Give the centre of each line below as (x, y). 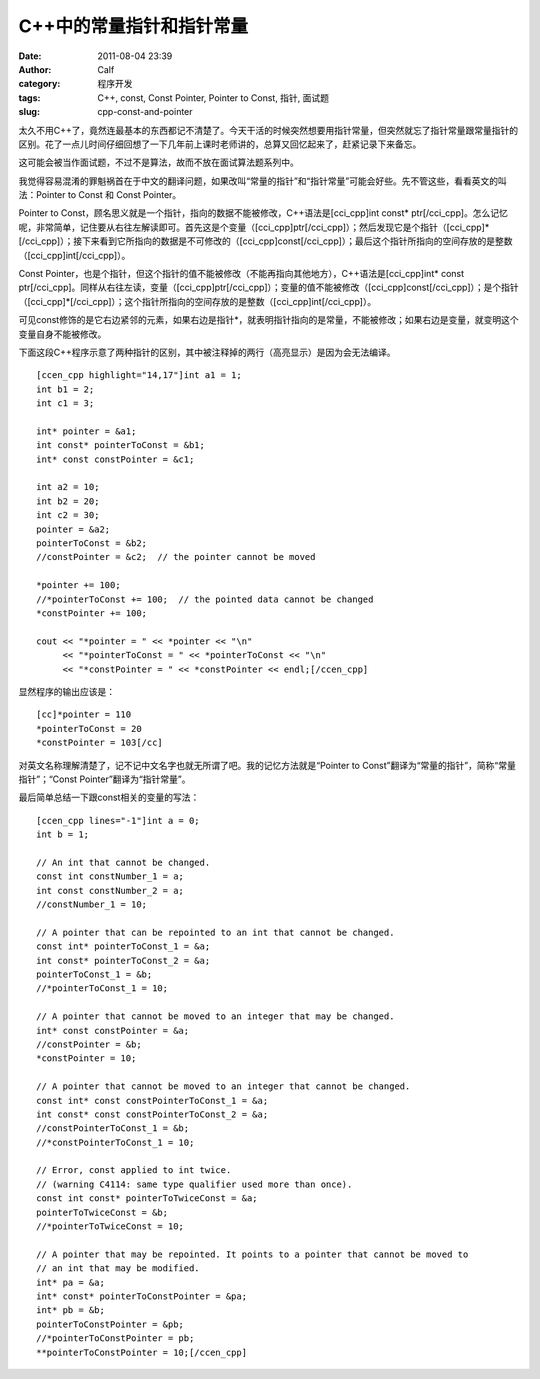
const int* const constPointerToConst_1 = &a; (152, 1100)
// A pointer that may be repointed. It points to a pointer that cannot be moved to (252, 1254)
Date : (30, 56)
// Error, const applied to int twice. (134, 1170)
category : (39, 84)
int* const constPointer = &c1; (115, 459)
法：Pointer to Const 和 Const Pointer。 (100, 195)
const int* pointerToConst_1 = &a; (123, 946)
